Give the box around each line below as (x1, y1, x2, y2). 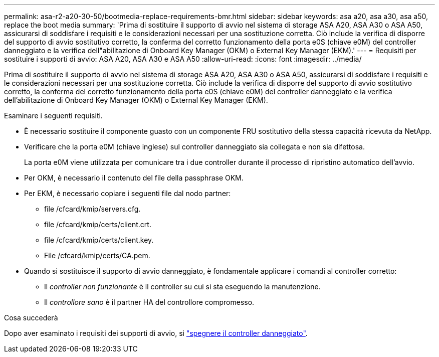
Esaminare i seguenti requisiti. (4, 111, 103, 120)
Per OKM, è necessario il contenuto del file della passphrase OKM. (24, 173, 244, 182)
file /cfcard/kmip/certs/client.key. (44, 236, 154, 244)
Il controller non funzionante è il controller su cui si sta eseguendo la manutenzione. (44, 282, 321, 291)
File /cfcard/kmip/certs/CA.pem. (44, 251, 150, 260)
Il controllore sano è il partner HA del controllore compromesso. (44, 298, 255, 306)
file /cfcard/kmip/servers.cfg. (44, 205, 141, 213)
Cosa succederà (4, 313, 58, 322)
